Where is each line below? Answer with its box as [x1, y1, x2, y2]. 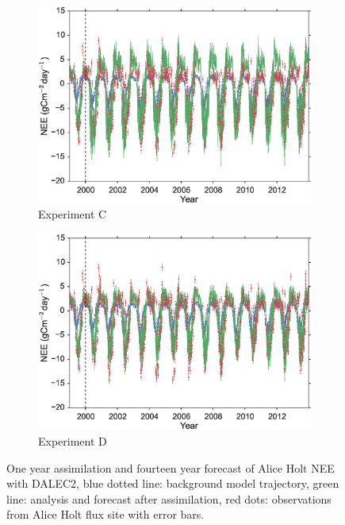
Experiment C [38, 206, 107, 222]
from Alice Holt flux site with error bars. [6, 506, 205, 523]
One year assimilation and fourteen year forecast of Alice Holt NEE [6, 459, 335, 476]
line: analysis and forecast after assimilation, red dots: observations [6, 490, 332, 507]
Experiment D [38, 432, 107, 449]
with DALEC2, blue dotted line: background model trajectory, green [6, 475, 339, 492]
